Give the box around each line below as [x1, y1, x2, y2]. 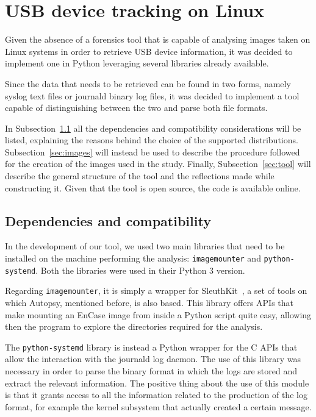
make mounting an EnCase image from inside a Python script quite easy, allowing [5, 308, 312, 321]
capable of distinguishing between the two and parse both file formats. [5, 101, 268, 114]
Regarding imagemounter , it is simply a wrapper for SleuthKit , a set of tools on [5, 284, 307, 297]
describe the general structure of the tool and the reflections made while [5, 169, 275, 182]
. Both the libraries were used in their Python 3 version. [35, 263, 245, 276]
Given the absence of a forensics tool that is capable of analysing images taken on [5, 33, 311, 46]
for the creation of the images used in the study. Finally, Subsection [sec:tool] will [5, 157, 311, 170]
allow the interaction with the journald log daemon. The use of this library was [5, 352, 301, 365]
